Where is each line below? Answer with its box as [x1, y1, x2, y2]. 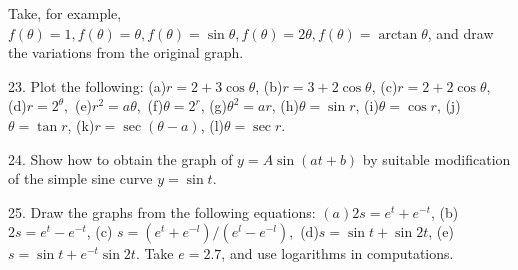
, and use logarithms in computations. [221, 243, 454, 264]
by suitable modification [362, 148, 511, 169]
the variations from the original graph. [8, 42, 244, 63]
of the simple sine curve [8, 168, 153, 189]
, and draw [427, 22, 494, 43]
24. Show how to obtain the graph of [8, 148, 233, 169]
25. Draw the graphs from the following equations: [8, 201, 316, 222]
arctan [378, 27, 418, 42]
